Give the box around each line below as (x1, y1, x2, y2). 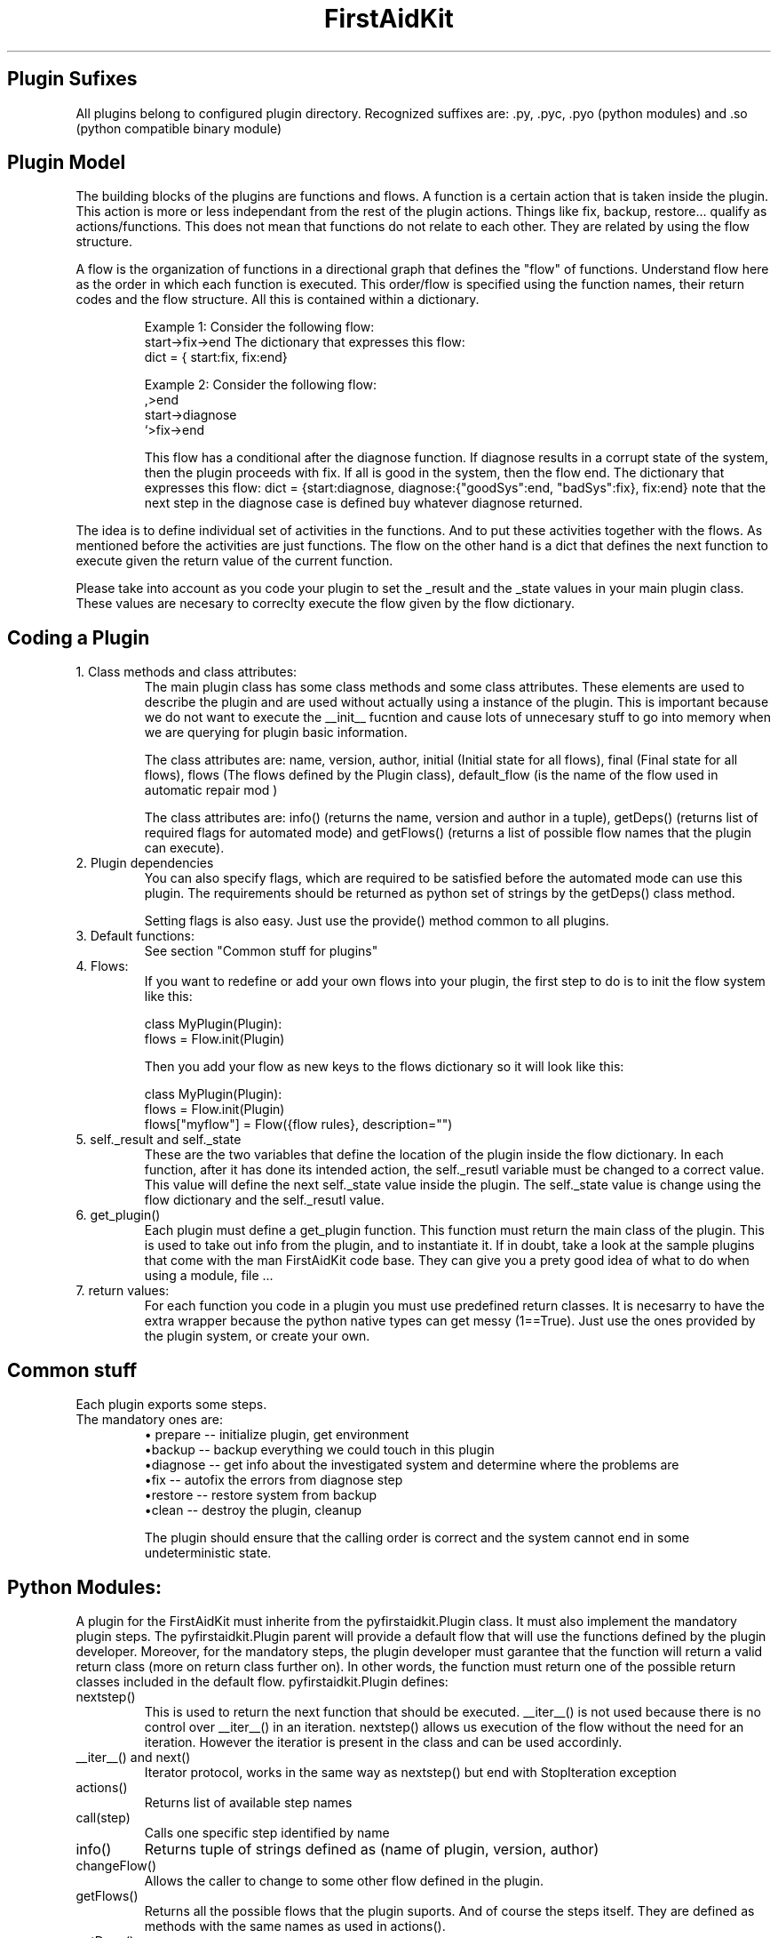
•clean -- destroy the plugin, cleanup (144, 1502, 362, 1518)
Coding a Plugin (7, 626, 150, 649)
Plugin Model (7, 151, 126, 174)
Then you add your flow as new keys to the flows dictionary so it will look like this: (144, 1059, 624, 1075)
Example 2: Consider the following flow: (144, 377, 377, 393)
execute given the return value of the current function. (75, 553, 393, 569)
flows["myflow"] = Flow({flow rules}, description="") (144, 1117, 453, 1133)
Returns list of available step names (144, 1794, 353, 1810)
